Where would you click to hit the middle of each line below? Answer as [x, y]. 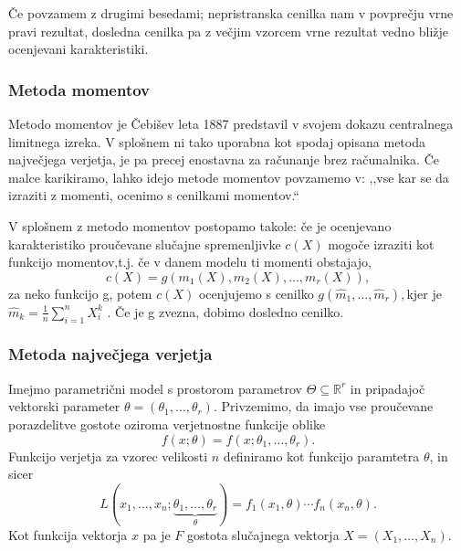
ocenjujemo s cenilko [256, 293]
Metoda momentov [79, 89]
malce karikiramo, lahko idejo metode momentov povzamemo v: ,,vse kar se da [229, 177]
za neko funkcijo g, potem [80, 293]
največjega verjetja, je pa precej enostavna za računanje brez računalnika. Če [224, 159]
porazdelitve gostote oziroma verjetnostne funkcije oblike [167, 424]
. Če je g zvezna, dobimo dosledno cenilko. [225, 311]
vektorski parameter [64, 406]
